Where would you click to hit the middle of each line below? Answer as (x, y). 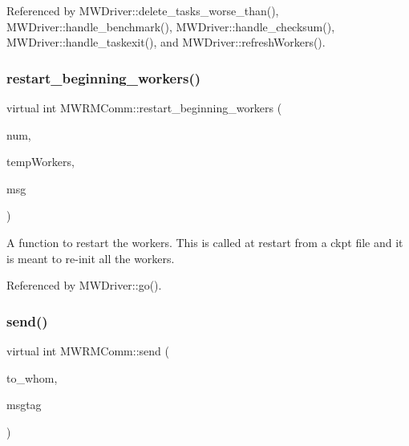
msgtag (24, 405)
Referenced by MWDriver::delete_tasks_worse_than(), (143, 10)
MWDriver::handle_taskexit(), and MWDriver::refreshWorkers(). (166, 42)
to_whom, (32, 377)
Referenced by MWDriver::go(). (84, 285)
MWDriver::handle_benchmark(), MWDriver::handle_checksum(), (171, 26)
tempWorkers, (40, 162)
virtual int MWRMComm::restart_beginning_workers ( (144, 107)
